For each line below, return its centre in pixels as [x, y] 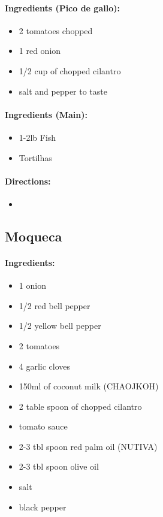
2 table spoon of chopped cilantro [80, 406]
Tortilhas [35, 157]
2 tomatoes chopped [56, 30]
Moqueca [34, 236]
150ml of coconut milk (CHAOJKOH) [89, 386]
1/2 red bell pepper [55, 305]
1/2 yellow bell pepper [60, 326]
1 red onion [40, 51]
